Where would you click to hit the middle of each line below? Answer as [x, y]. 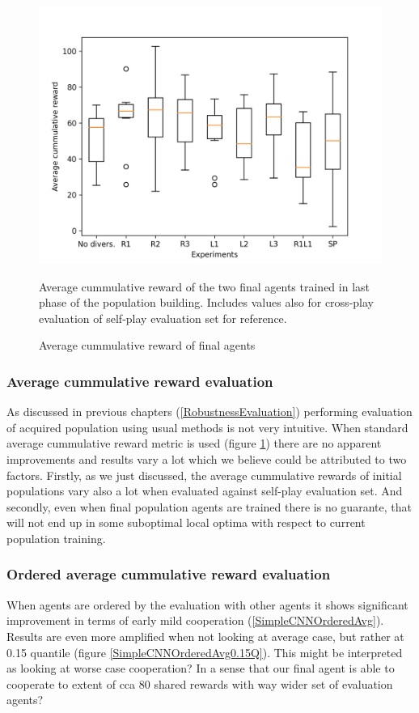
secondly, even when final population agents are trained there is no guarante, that [209, 506]
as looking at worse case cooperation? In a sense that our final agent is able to [201, 668]
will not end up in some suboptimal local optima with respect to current [186, 522]
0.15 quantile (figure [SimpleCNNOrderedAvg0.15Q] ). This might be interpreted [205, 652]
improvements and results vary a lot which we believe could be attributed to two [207, 458]
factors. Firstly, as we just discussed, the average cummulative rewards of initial [204, 475]
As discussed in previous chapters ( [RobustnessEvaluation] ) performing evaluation [209, 412]
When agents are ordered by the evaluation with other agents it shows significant [207, 604]
